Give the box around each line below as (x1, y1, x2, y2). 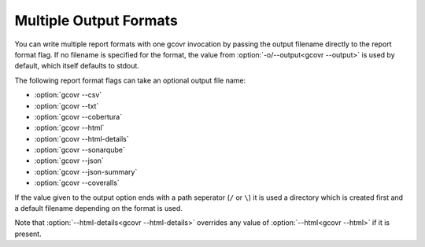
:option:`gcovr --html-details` (34, 134, 129, 143)
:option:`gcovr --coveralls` (34, 178, 120, 188)
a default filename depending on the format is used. (14, 204, 183, 213)
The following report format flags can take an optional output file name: (14, 76, 246, 85)
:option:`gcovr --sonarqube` (34, 146, 125, 155)
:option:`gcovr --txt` (34, 101, 99, 110)
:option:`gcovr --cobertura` (34, 112, 122, 121)
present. (14, 229, 42, 238)
